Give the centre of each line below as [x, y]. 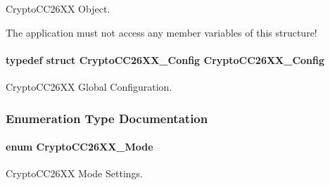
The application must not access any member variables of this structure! [161, 32]
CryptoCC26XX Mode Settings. [74, 173]
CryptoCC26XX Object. [58, 8]
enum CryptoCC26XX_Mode [80, 147]
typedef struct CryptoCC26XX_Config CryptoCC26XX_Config [165, 59]
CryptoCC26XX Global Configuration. [89, 86]
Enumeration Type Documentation [107, 118]
